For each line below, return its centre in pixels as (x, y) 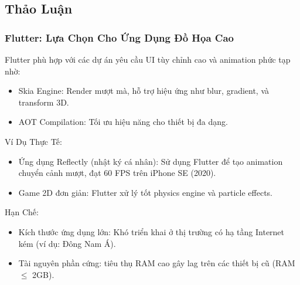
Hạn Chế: (22, 212)
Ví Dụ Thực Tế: (33, 141)
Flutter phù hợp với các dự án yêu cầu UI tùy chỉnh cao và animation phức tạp (148, 59)
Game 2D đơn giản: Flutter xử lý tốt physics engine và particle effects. (146, 192)
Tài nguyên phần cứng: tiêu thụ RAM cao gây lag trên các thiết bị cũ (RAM (157, 263)
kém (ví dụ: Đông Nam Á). (67, 243)
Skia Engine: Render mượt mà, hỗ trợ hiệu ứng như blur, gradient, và (144, 91)
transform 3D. (44, 102)
